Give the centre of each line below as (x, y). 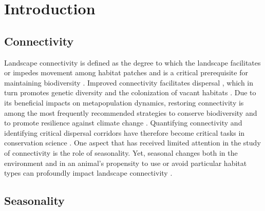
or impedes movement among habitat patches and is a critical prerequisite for (126, 72)
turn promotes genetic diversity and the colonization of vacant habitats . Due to (130, 92)
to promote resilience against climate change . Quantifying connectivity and (123, 123)
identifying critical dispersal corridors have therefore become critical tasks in (125, 132)
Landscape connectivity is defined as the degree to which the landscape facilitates (132, 62)
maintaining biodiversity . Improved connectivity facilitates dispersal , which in (129, 82)
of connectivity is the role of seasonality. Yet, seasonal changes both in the (121, 152)
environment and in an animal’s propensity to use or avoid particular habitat (126, 163)
